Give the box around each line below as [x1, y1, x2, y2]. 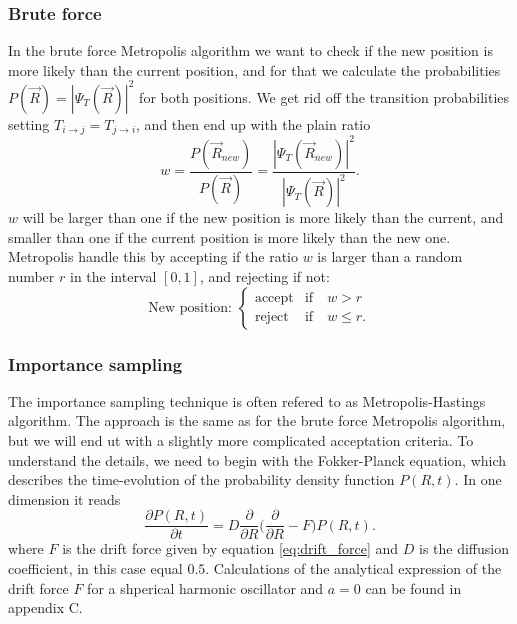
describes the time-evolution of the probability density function [8, 469, 395, 490]
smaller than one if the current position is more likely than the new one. [8, 226, 451, 247]
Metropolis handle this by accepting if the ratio [8, 246, 298, 267]
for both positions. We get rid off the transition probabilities [139, 86, 510, 107]
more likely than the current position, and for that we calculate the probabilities [8, 59, 501, 80]
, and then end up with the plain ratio [136, 113, 371, 134]
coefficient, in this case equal [8, 558, 183, 579]
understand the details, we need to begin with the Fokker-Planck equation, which [8, 449, 507, 470]
